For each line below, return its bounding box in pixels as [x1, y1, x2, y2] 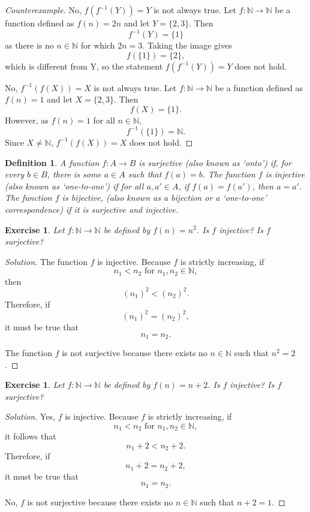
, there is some [47, 168, 101, 180]
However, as [5, 113, 49, 126]
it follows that [5, 430, 56, 442]
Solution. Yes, [5, 410, 56, 423]
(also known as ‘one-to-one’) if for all [5, 179, 144, 192]
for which [80, 39, 115, 52]
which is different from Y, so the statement [5, 59, 163, 72]
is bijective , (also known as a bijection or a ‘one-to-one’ [62, 191, 267, 204]
